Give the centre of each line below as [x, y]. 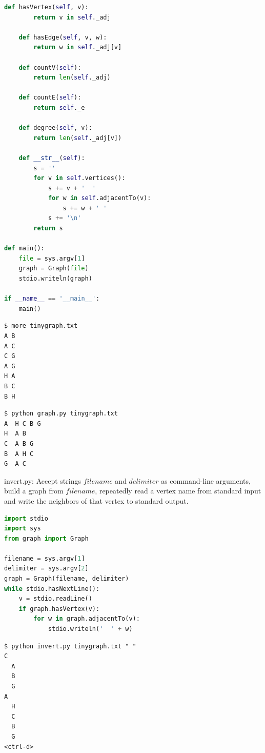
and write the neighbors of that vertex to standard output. [96, 500]
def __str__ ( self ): [52, 158]
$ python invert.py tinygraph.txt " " [70, 646]
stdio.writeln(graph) [55, 279]
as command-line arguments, [206, 480]
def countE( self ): [50, 98]
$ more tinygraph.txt [41, 326]
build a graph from [34, 491]
